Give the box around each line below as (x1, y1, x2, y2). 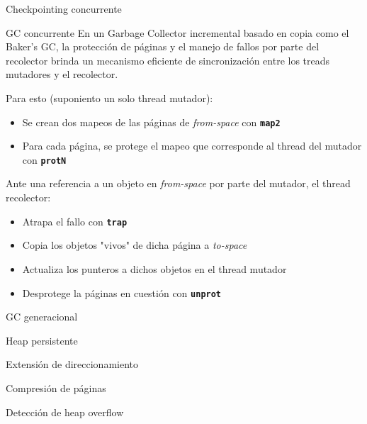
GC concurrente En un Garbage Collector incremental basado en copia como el (6, 25, 349, 40)
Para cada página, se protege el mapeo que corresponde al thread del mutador (22, 138, 362, 153)
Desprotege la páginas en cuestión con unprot (22, 285, 222, 300)
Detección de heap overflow (6, 404, 124, 419)
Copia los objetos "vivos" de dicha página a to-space (22, 238, 247, 252)
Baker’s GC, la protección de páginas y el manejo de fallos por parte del (6, 39, 320, 54)
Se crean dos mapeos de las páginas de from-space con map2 (22, 114, 281, 129)
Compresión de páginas (6, 380, 106, 395)
